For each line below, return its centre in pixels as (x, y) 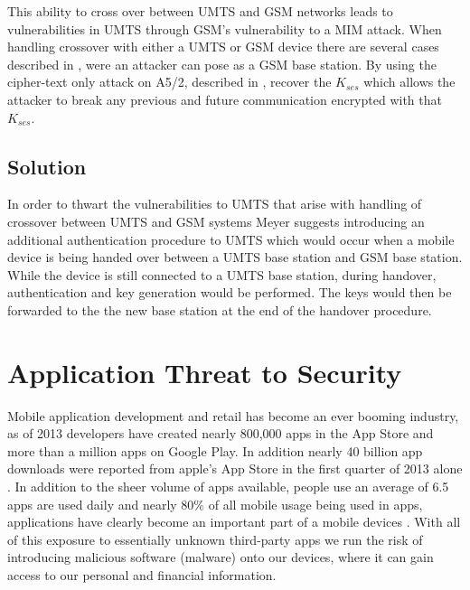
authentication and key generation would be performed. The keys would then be (230, 292)
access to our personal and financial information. (142, 574)
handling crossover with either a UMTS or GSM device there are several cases (223, 47)
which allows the (409, 82)
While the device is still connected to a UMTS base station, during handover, (222, 274)
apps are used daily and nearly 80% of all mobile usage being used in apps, (215, 504)
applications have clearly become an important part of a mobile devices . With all (234, 522)
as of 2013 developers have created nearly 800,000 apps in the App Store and (221, 433)
